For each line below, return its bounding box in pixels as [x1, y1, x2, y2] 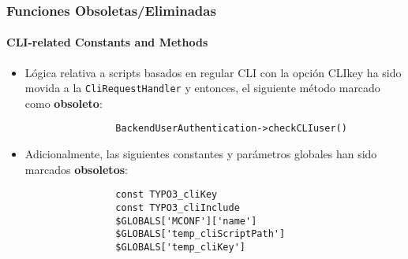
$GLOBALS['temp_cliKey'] [115, 241, 245, 253]
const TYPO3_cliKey [115, 189, 218, 201]
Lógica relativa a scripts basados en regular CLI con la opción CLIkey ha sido [24, 64, 402, 80]
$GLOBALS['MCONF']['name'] [115, 215, 257, 227]
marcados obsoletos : [24, 161, 128, 177]
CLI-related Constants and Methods [6, 34, 208, 50]
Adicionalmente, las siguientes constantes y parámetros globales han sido [24, 146, 377, 162]
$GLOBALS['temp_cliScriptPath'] [115, 228, 286, 240]
